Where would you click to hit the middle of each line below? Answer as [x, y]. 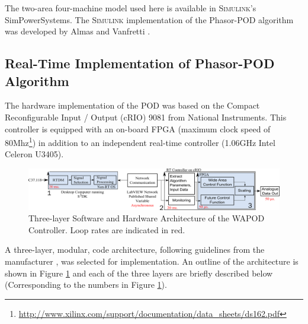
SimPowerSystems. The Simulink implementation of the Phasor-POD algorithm [149, 19]
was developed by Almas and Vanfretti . [78, 31]
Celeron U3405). [34, 154]
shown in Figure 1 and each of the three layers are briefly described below [139, 273]
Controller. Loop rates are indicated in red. [107, 229]
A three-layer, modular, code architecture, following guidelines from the [135, 250]
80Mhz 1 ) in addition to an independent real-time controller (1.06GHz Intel [140, 142]
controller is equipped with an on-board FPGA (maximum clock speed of [138, 128]
